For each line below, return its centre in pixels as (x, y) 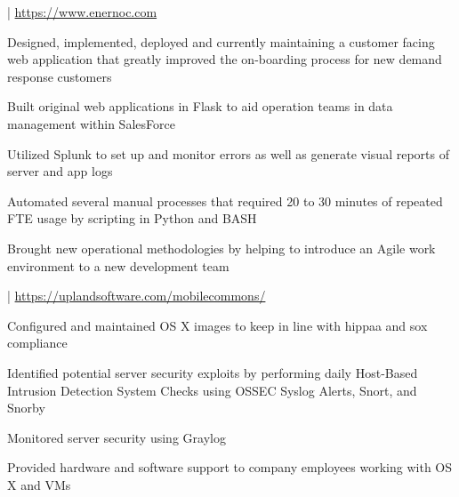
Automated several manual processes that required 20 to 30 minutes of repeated (225, 200)
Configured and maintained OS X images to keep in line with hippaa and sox (217, 325)
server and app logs (60, 171)
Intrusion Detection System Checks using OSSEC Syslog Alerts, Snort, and (212, 390)
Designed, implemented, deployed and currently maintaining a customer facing (221, 41)
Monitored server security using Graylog (117, 437)
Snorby (26, 408)
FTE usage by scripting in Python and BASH (132, 218)
